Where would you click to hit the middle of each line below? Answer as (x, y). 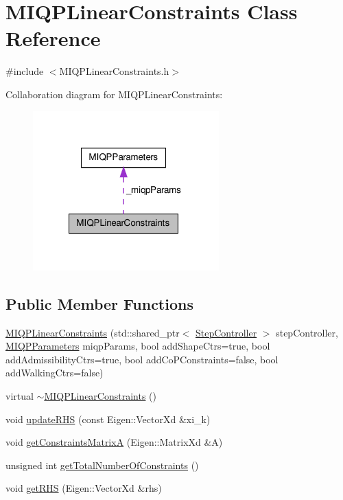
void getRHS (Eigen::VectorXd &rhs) (84, 488)
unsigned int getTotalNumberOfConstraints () (102, 465)
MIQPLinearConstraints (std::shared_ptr (93, 332)
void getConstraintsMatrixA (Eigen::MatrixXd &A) (114, 442)
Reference (53, 38)
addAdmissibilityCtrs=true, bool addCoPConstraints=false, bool (142, 359)
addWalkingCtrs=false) (55, 373)
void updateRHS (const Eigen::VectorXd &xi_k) (108, 419)
